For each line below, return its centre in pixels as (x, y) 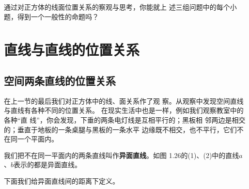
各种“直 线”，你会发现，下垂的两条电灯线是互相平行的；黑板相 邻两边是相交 (125, 119)
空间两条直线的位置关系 (60, 80)
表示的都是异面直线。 (48, 165)
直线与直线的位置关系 (72, 50)
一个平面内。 (38, 139)
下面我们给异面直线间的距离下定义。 (62, 181)
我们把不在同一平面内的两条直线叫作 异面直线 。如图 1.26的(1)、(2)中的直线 (122, 155)
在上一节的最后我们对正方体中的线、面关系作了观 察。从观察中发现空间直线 (124, 101)
